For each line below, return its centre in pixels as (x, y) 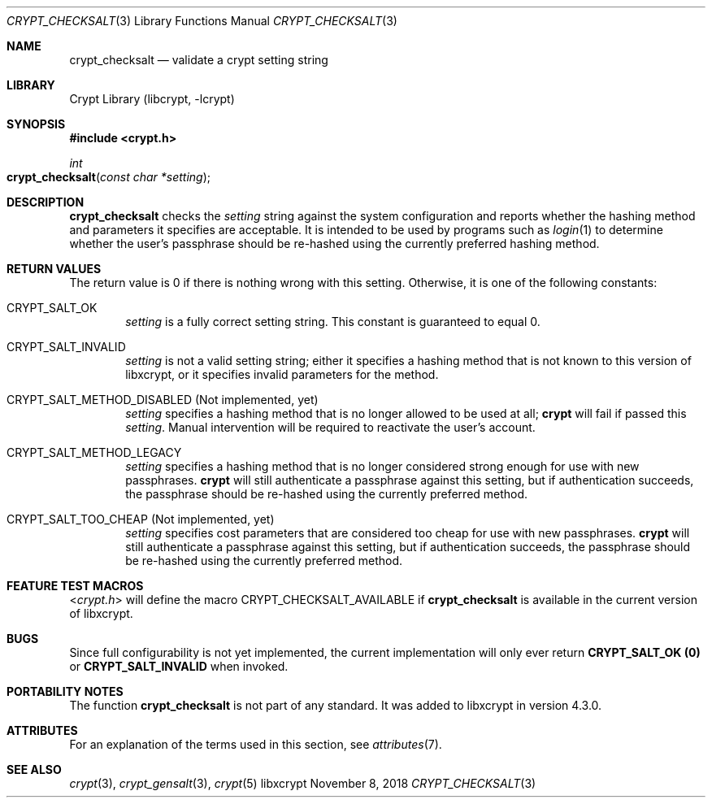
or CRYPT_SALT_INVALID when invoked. (179, 666)
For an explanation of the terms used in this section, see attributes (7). (256, 744)
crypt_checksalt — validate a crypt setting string (199, 60)
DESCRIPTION (46, 202)
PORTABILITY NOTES (65, 691)
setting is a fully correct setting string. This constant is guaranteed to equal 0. (333, 322)
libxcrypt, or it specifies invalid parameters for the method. (282, 374)
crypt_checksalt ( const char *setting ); (109, 177)
